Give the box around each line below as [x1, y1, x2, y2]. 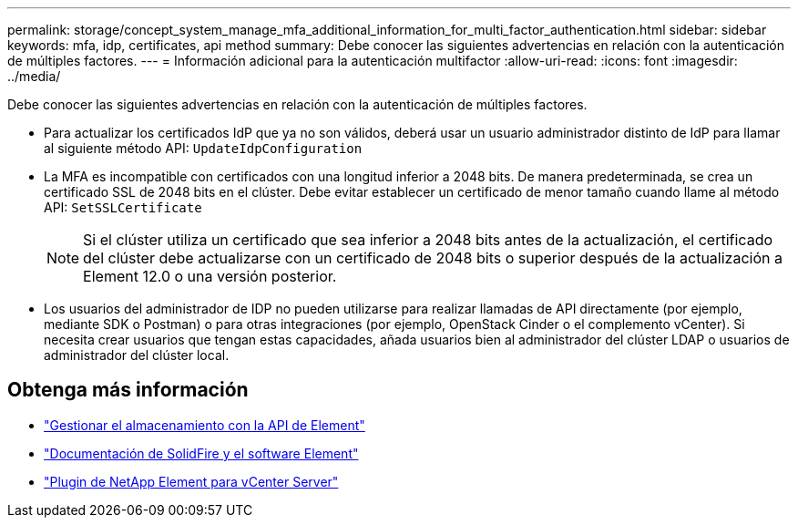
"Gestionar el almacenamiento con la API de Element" [44, 417, 365, 433]
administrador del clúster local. [44, 347, 230, 363]
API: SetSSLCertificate [44, 200, 202, 215]
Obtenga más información [7, 378, 249, 402]
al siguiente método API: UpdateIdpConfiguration [44, 140, 363, 156]
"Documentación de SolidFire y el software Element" [44, 445, 359, 461]
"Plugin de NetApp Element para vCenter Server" [44, 473, 339, 489]
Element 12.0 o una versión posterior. [83, 267, 337, 285]
